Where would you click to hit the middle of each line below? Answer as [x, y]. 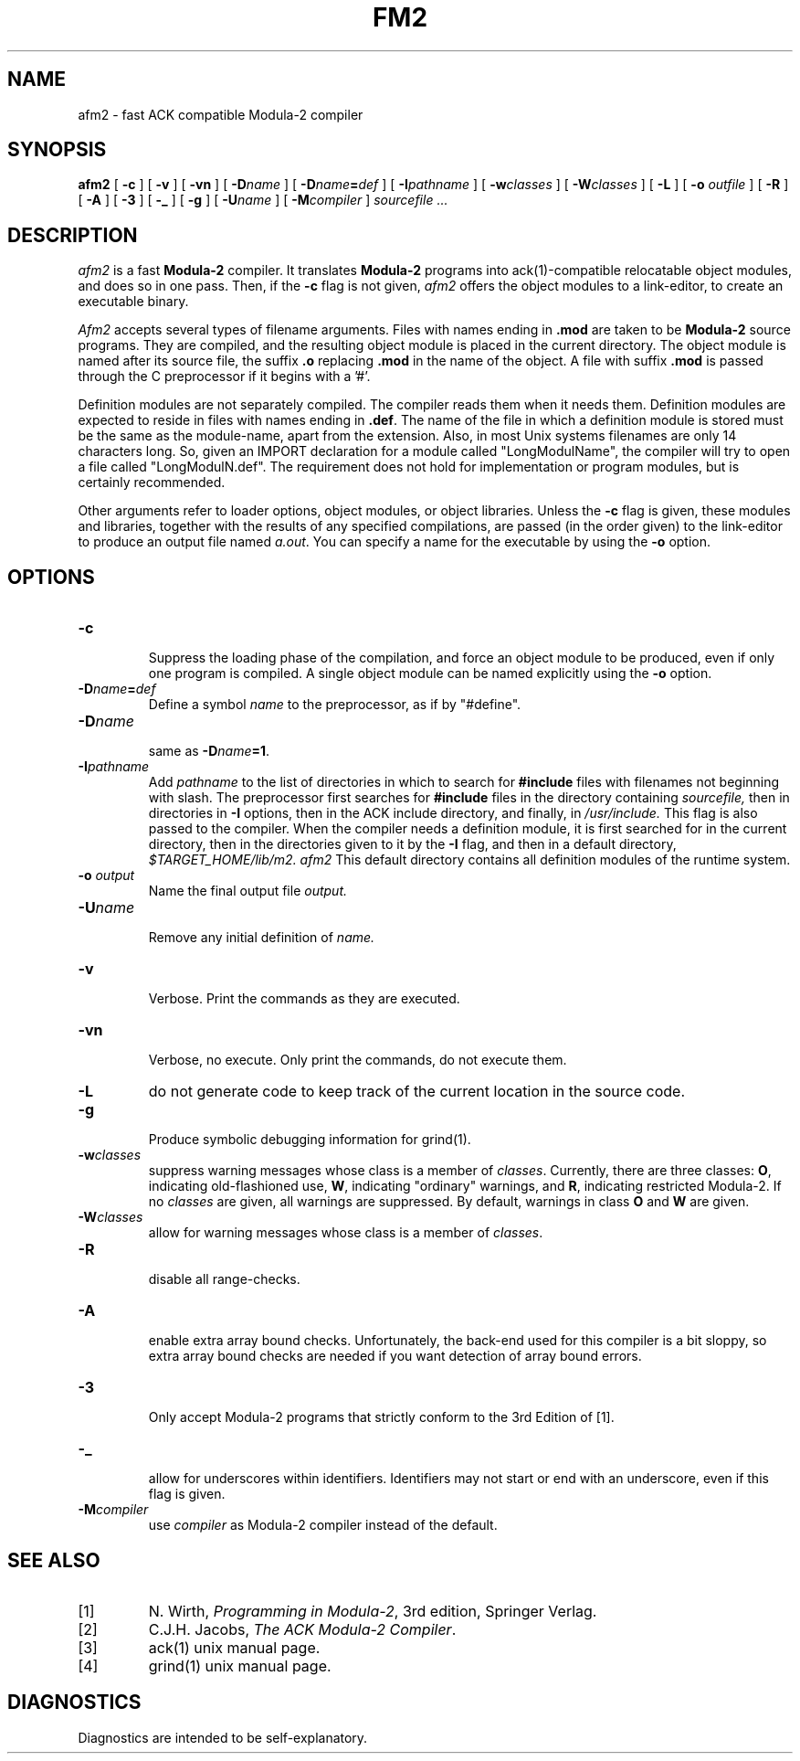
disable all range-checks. [224, 1279]
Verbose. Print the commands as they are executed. [304, 999]
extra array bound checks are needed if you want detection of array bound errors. [395, 1356]
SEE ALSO [54, 1560]
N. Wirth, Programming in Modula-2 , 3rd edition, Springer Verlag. [373, 1611]
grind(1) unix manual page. [240, 1666]
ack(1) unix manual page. [234, 1647]
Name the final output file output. [248, 891]
